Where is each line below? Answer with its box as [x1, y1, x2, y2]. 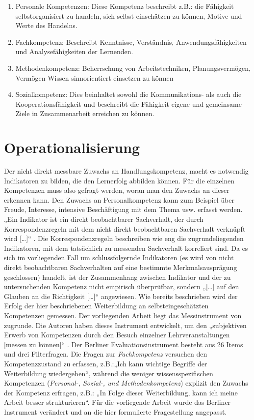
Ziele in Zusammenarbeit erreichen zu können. [15, 108, 154, 119]
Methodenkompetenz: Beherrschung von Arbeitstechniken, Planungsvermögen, [15, 62, 251, 73]
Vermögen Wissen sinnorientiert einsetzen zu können [15, 72, 174, 83]
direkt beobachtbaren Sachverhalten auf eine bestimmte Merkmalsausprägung [4, 262, 237, 272]
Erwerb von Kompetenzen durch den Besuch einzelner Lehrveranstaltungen [4, 330, 230, 340]
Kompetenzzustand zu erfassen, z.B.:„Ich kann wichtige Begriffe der [4, 358, 207, 368]
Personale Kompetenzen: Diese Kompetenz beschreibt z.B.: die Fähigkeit [15, 1, 234, 11]
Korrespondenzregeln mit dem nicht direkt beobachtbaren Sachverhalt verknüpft [4, 223, 246, 234]
